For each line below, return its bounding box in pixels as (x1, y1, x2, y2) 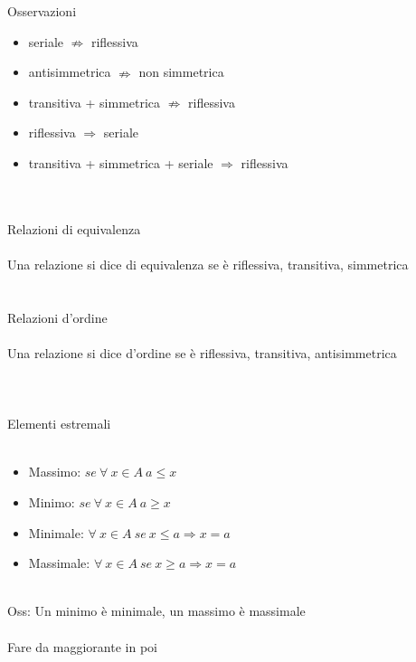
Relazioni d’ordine (7, 307, 108, 326)
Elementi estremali (7, 414, 111, 433)
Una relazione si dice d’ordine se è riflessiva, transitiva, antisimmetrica (7, 343, 397, 362)
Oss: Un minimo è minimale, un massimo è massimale (7, 601, 306, 620)
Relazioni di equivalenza (7, 219, 141, 238)
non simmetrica (138, 62, 224, 81)
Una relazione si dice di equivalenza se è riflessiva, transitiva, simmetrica (7, 254, 409, 273)
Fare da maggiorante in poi (7, 637, 157, 656)
